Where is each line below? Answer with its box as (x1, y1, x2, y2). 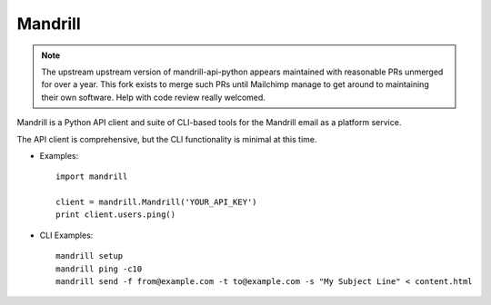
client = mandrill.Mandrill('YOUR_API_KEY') (55, 197, 258, 208)
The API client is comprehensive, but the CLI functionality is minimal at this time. (16, 133, 317, 144)
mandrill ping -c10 (55, 263, 143, 274)
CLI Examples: (39, 230, 94, 241)
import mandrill (55, 172, 128, 182)
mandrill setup (55, 251, 124, 261)
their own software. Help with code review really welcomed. (41, 92, 266, 103)
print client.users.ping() (55, 210, 176, 220)
